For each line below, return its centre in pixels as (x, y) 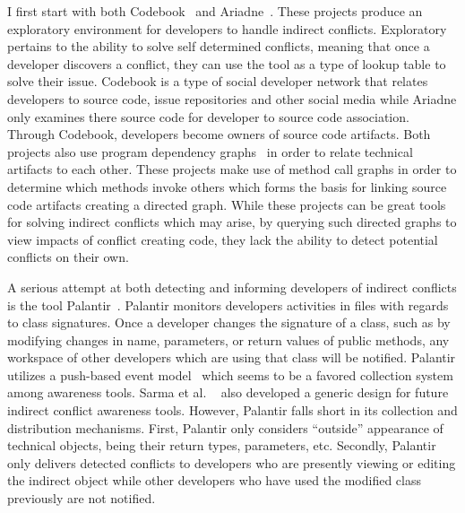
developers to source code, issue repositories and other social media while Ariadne (232, 98)
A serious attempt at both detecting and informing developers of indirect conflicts (232, 287)
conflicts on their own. (68, 257)
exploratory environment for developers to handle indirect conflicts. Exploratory (227, 28)
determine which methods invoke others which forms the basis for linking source (227, 186)
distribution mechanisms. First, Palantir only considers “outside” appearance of (225, 427)
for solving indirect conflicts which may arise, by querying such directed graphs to (232, 222)
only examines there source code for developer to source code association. (208, 116)
